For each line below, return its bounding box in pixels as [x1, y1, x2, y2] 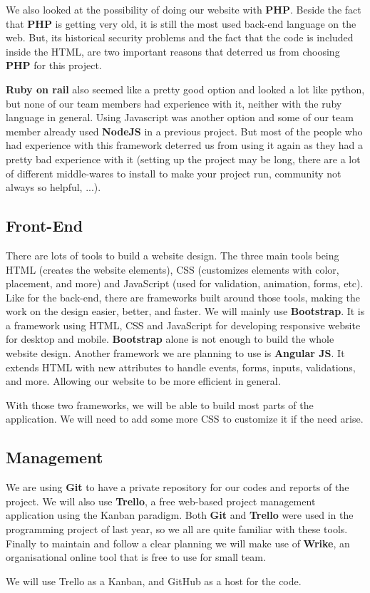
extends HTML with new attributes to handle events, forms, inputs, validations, [6, 359, 356, 374]
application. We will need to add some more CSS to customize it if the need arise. [6, 411, 364, 426]
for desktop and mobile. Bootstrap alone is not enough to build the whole [6, 331, 334, 346]
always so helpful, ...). [6, 180, 101, 195]
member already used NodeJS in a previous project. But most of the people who [6, 123, 363, 138]
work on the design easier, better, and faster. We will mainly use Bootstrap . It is [6, 304, 365, 319]
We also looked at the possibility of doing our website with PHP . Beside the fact [6, 2, 361, 16]
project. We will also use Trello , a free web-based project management [6, 493, 316, 508]
